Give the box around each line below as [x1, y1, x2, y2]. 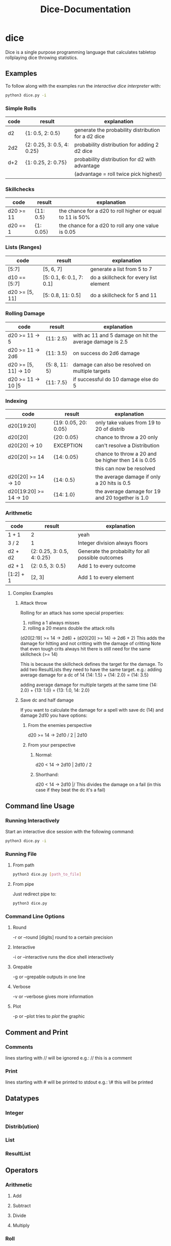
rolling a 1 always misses [27, 620, 80, 626]
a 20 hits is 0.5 [95, 480, 131, 487]
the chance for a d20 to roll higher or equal [59, 207, 162, 214]
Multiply [12, 1223, 30, 1229]
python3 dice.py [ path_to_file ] [12, 872, 81, 877]
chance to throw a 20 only [95, 434, 158, 441]
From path [12, 862, 35, 868]
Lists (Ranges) [5, 243, 42, 251]
